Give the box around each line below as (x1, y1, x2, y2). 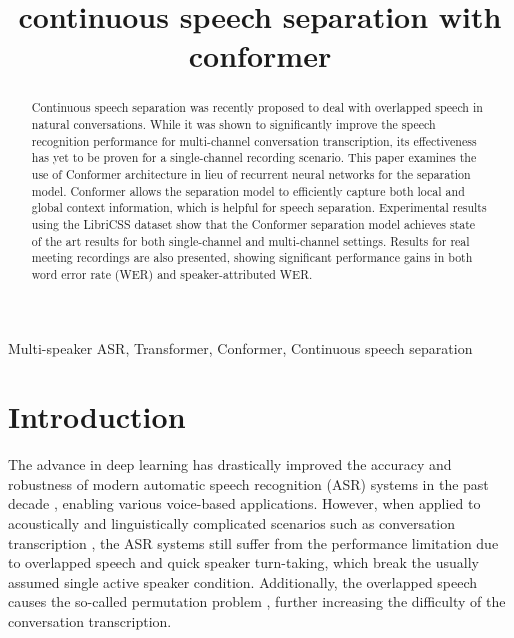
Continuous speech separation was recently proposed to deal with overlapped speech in (31, 99, 483, 116)
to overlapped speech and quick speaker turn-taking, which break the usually (8, 552, 479, 573)
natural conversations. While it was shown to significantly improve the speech (31, 116, 436, 133)
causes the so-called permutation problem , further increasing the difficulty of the (8, 591, 506, 612)
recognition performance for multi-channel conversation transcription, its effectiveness (31, 132, 477, 149)
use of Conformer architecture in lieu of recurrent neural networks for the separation (31, 165, 471, 182)
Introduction (8, 396, 186, 437)
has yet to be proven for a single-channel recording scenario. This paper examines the (31, 149, 477, 166)
